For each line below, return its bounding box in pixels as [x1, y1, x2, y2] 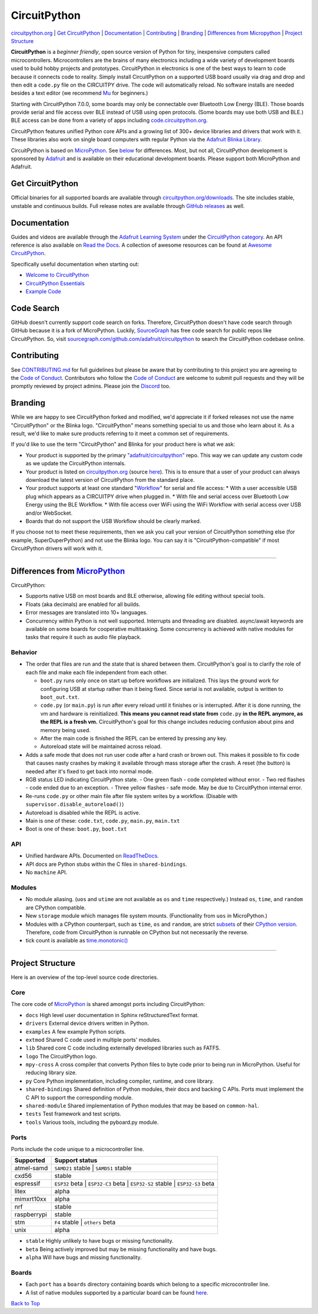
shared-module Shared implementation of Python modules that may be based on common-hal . [25, 1102, 259, 1110]
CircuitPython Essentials [25, 280, 85, 287]
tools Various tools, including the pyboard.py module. [25, 1118, 159, 1126]
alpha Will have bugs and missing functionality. [25, 1254, 142, 1261]
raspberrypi [14, 1210, 47, 1219]
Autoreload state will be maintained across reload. [40, 743, 162, 750]
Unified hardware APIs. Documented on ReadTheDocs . [25, 852, 159, 859]
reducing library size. [25, 1069, 77, 1076]
